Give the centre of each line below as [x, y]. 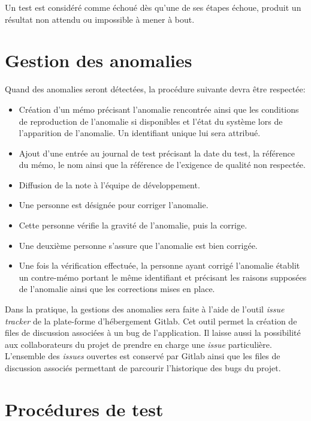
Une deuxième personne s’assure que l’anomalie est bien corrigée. [138, 245]
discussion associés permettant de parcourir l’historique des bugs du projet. [143, 368]
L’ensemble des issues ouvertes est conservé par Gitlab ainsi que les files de [143, 356]
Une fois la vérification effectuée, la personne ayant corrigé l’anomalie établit [159, 265]
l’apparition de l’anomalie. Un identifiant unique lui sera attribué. [140, 133]
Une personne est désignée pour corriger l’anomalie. [114, 205]
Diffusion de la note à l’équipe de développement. [109, 184]
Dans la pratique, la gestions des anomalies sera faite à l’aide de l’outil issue [145, 309]
